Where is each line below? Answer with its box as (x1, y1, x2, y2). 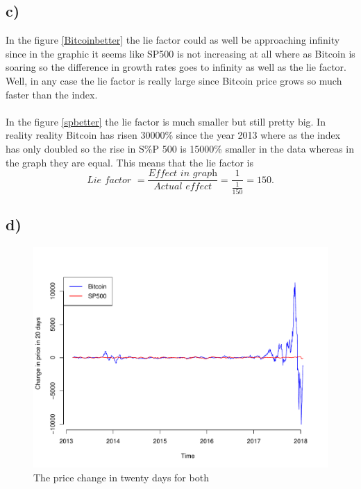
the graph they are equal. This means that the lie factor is (6, 155, 253, 169)
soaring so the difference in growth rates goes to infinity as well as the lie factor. (6, 60, 346, 74)
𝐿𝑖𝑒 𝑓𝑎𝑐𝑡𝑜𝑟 (87, 175, 132, 185)
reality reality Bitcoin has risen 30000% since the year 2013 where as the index (6, 128, 341, 142)
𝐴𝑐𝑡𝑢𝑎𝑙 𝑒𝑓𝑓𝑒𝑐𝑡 (153, 182, 212, 192)
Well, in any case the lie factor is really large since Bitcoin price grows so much (6, 73, 342, 87)
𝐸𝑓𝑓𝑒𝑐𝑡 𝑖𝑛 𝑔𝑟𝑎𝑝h (148, 169, 217, 179)
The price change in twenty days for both (33, 470, 209, 484)
